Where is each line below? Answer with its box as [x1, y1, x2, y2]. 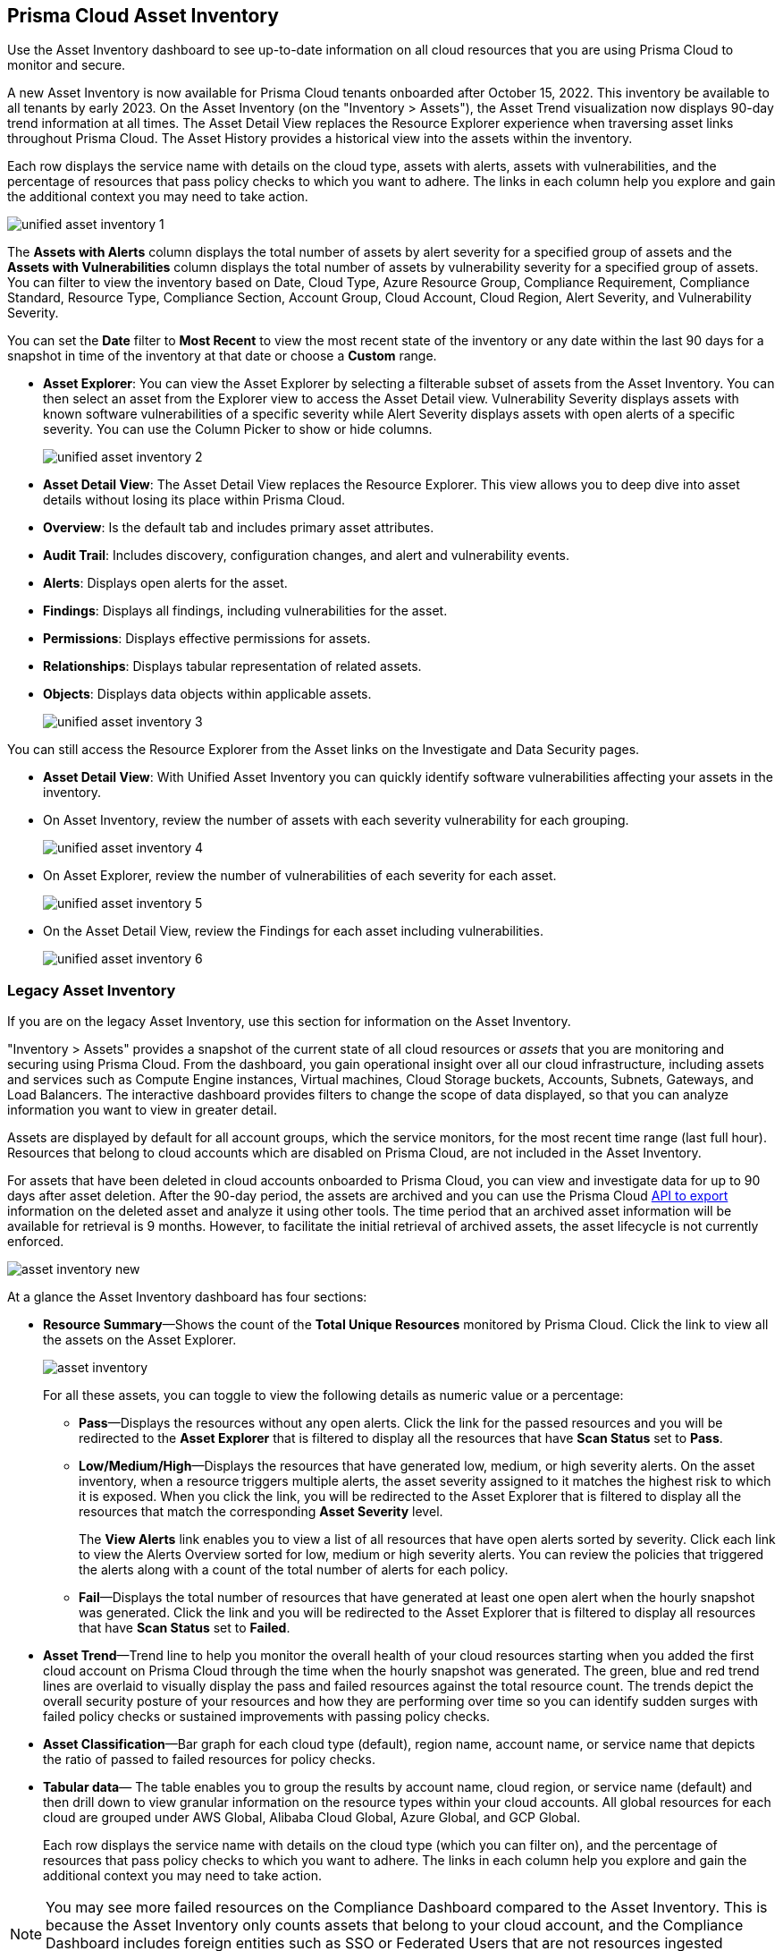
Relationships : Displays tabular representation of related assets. [43, 658, 422, 674]
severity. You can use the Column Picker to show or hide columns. [43, 421, 433, 437]
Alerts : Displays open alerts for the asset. [43, 575, 288, 591]
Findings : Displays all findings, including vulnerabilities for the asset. [43, 603, 448, 619]
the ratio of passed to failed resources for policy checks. [43, 1752, 375, 1768]
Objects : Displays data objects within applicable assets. [43, 686, 372, 702]
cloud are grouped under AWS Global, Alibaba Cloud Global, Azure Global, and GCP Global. [43, 1810, 581, 1826]
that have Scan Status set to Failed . [79, 1620, 290, 1636]
